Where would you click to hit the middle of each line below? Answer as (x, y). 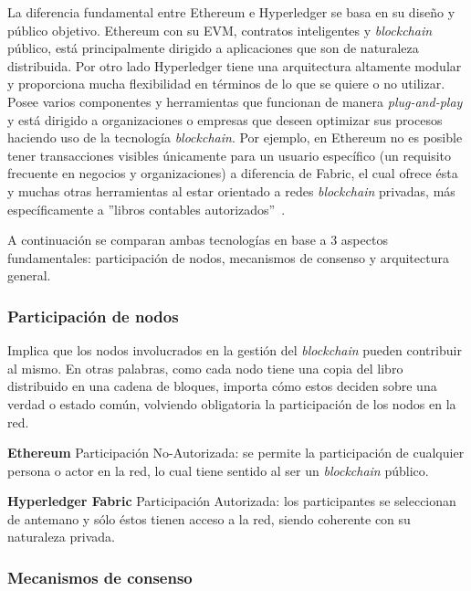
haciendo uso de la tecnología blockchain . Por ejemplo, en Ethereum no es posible (235, 137)
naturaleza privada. (61, 537)
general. (29, 275)
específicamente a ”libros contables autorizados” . (147, 209)
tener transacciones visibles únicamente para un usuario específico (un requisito (230, 155)
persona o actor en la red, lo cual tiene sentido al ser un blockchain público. (218, 470)
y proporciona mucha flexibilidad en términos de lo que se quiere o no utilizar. (226, 84)
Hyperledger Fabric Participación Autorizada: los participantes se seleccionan (232, 501)
